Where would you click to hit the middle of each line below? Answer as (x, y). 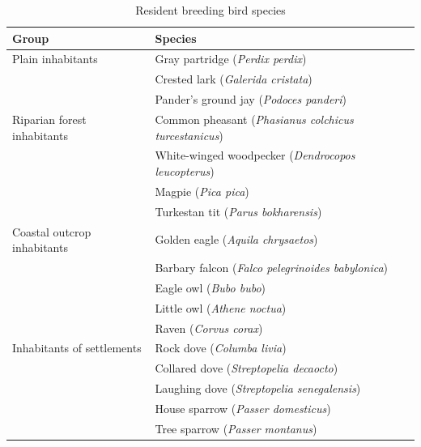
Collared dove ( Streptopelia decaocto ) (247, 368)
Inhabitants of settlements (77, 348)
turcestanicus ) (189, 135)
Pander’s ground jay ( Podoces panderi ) (251, 99)
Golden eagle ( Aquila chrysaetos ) (236, 239)
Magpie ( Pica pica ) (202, 191)
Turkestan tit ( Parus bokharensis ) (238, 211)
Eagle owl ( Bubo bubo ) (210, 287)
